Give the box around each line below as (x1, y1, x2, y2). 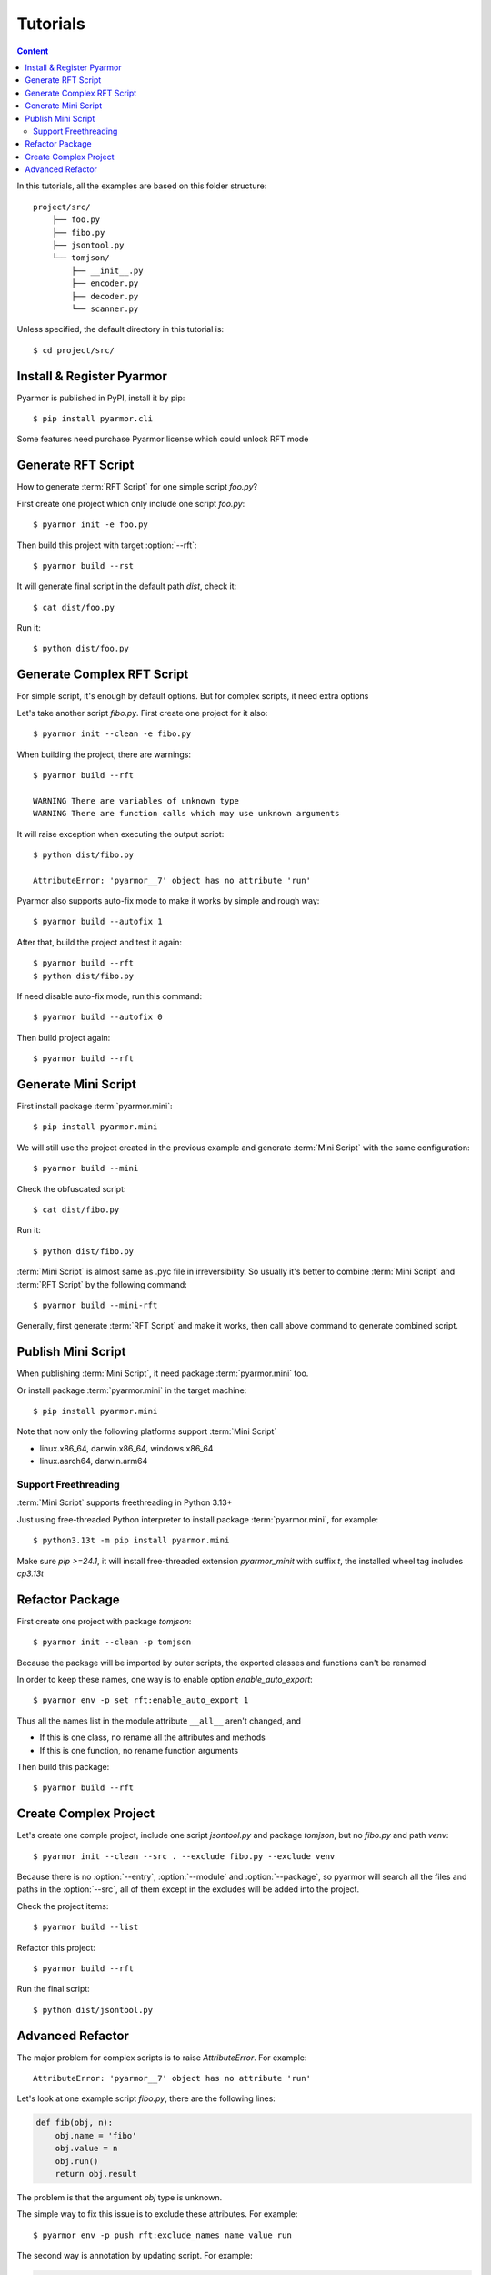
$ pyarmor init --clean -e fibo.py (33, 729, 192, 739)
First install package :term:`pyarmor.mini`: (16, 1101, 173, 1112)
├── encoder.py (71, 278, 139, 288)
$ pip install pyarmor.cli (33, 414, 154, 424)
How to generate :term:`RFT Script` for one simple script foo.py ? (16, 481, 258, 492)
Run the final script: (16, 1984, 90, 1995)
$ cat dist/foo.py (33, 602, 115, 612)
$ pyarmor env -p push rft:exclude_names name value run (33, 2229, 293, 2240)
